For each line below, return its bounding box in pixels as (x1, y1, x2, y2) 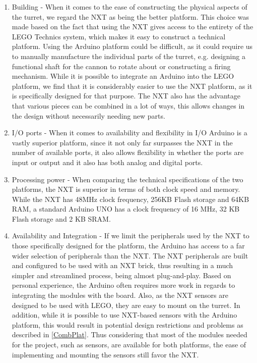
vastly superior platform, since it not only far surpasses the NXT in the (12, 137, 233, 147)
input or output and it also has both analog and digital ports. (12, 157, 203, 167)
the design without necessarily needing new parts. (12, 110, 165, 121)
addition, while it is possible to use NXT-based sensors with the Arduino (12, 309, 237, 320)
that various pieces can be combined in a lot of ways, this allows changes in (12, 100, 245, 111)
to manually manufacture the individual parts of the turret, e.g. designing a (12, 50, 245, 61)
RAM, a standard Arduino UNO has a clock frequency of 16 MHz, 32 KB (12, 203, 240, 214)
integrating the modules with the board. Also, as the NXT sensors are (12, 290, 228, 300)
